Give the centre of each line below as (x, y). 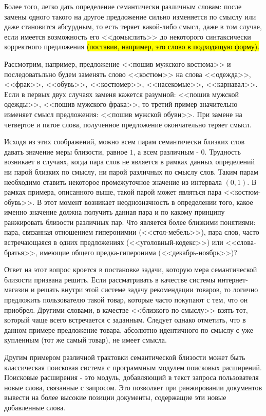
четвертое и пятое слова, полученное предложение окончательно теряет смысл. (128, 124)
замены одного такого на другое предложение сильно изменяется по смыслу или (130, 16)
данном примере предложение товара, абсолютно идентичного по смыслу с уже (129, 329)
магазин (16, 289)
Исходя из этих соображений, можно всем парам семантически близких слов (125, 141)
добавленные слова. (35, 407)
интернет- (233, 279)
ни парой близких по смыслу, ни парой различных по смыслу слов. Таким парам (131, 171)
